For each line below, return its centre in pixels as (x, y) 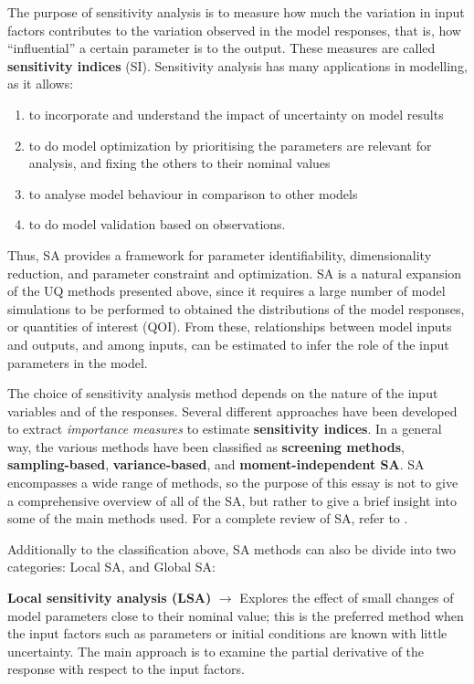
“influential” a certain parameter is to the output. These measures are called (221, 48)
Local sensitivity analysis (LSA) (110, 598)
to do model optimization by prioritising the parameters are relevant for (230, 145)
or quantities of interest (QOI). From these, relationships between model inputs (230, 326)
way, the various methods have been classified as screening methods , (206, 446)
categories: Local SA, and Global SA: (111, 567)
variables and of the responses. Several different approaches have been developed (232, 410)
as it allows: (41, 84)
